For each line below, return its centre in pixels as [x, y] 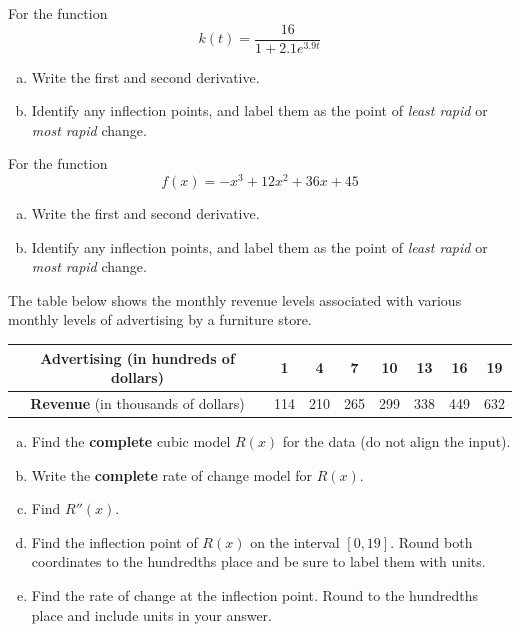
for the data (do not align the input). [396, 441]
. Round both [431, 541]
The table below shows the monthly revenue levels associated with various [235, 299]
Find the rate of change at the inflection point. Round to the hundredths [255, 595]
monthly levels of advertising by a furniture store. [160, 319]
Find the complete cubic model [131, 441]
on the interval [295, 541]
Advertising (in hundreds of [137, 357]
